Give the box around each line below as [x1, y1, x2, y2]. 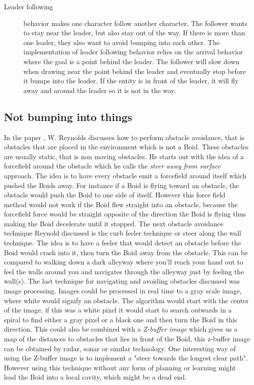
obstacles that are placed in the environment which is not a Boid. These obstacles [4, 142, 249, 152]
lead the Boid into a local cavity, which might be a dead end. [4, 372, 187, 382]
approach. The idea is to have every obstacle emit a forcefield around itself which [4, 170, 247, 180]
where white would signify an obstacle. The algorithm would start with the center [4, 295, 249, 305]
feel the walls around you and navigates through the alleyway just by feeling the [4, 266, 244, 276]
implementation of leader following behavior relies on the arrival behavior [23, 47, 243, 57]
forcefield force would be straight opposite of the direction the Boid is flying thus [4, 209, 246, 219]
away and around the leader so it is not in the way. [23, 85, 176, 95]
